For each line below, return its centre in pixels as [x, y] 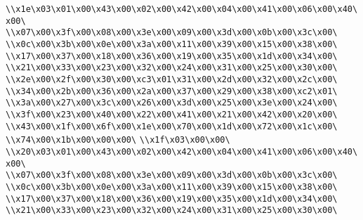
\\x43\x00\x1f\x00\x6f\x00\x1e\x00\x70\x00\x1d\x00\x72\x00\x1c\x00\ [172, 126]
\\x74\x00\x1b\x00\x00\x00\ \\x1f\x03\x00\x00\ [118, 140]
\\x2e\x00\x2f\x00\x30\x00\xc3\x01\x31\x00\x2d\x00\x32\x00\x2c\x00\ [172, 79]
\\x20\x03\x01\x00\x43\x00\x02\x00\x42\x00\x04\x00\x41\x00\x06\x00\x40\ [182, 151]
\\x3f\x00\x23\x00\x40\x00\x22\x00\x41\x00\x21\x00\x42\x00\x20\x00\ [172, 114]
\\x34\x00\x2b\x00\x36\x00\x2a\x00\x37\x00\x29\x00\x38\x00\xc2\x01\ [172, 91]
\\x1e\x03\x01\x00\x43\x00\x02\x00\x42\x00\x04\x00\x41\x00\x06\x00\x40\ [182, 9]
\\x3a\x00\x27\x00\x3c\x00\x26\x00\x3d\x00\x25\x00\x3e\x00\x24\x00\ [172, 103]
